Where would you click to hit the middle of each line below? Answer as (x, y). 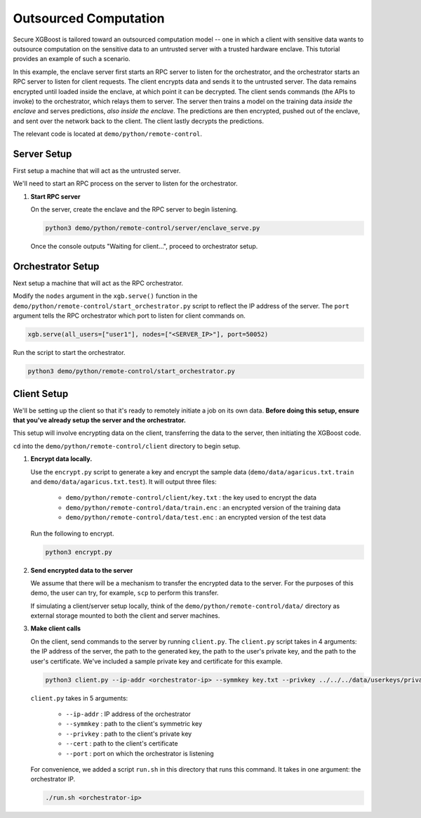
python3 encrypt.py (79, 552)
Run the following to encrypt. (72, 533)
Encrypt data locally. (61, 459)
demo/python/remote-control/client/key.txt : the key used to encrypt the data (191, 498)
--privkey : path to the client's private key (129, 734)
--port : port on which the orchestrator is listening (140, 753)
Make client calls (55, 628)
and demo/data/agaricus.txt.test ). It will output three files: (123, 481)
